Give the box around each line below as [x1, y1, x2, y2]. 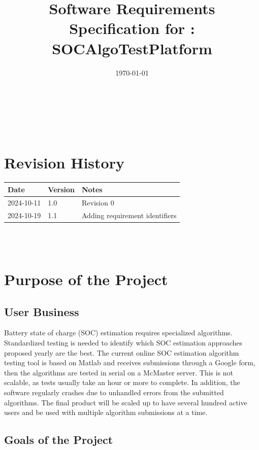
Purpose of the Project [4, 269, 168, 290]
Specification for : [69, 18, 195, 39]
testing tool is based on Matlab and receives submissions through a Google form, [4, 357, 255, 368]
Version [48, 184, 75, 194]
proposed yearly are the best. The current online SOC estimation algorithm [4, 347, 239, 358]
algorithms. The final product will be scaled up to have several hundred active [4, 397, 247, 407]
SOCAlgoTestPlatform [52, 38, 212, 58]
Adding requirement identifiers [81, 210, 177, 220]
